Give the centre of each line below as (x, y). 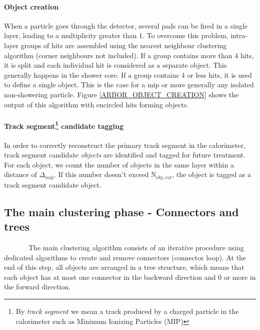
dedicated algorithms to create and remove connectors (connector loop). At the (125, 257)
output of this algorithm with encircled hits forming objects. (96, 104)
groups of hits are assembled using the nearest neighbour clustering (124, 45)
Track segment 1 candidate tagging (64, 125)
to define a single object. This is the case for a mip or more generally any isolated (129, 85)
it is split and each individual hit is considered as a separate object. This (115, 65)
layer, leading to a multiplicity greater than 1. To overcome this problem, (116, 35)
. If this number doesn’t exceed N (105, 174)
